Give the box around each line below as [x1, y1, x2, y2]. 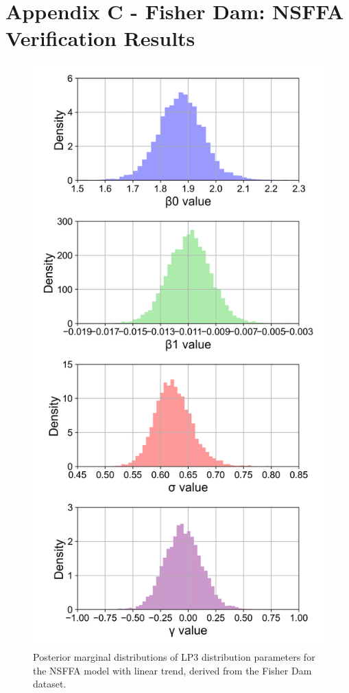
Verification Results [5, 24, 195, 52]
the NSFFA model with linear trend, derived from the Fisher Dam [33, 663, 312, 677]
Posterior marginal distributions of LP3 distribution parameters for [33, 649, 315, 663]
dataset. [33, 677, 67, 691]
